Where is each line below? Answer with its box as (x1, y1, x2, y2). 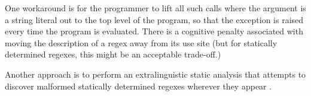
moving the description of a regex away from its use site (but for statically (5, 36, 278, 49)
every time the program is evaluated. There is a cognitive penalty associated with (5, 25, 303, 37)
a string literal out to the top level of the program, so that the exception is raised (5, 13, 304, 25)
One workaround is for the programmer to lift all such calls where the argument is (5, 2, 306, 14)
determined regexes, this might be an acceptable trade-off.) (5, 48, 221, 60)
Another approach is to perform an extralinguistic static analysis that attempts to (5, 68, 306, 80)
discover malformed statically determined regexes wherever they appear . (5, 79, 272, 92)
